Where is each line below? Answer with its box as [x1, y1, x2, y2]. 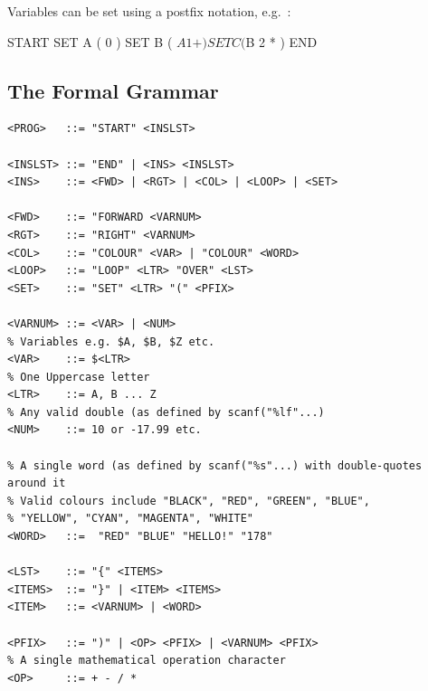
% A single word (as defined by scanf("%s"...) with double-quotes [7, 459, 423, 472]
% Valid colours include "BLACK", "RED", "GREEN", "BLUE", [7, 494, 370, 507]
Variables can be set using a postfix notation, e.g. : [7, 2, 291, 20]
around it [7, 477, 66, 490]
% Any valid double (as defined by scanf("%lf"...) [7, 405, 325, 419]
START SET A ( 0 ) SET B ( [7, 32, 173, 51]
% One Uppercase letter [7, 370, 150, 383]
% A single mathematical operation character [7, 654, 286, 667]
